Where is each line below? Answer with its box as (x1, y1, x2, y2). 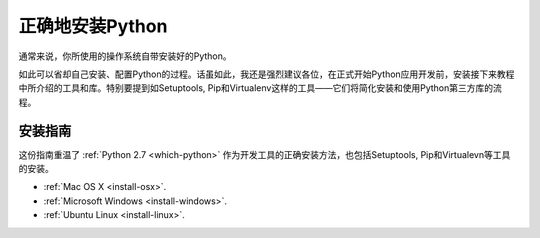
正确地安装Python (18, 15, 168, 37)
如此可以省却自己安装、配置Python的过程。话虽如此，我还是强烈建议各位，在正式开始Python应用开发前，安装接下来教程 (18, 68, 515, 80)
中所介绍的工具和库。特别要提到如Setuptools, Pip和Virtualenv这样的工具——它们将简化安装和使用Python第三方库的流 (18, 82, 502, 94)
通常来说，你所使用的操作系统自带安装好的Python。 (18, 50, 232, 62)
